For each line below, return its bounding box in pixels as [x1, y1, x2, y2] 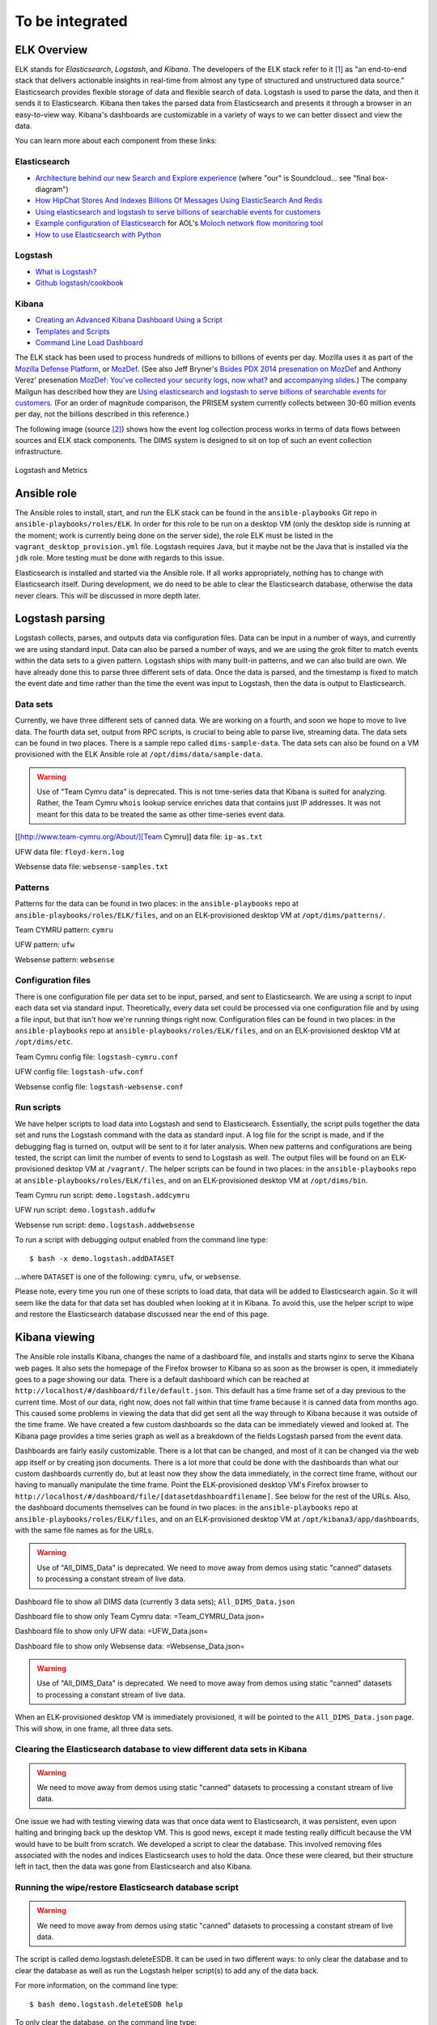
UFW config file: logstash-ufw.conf [15, 1067, 144, 1076]
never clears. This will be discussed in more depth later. [15, 590, 202, 600]
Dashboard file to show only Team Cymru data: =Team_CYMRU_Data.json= [15, 1611, 265, 1621]
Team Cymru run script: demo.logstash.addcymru [15, 1191, 190, 1200]
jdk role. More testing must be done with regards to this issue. [15, 553, 224, 563]
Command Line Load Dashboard [35, 337, 143, 347]
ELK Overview [15, 43, 88, 57]
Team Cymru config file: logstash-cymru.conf [15, 1051, 179, 1061]
